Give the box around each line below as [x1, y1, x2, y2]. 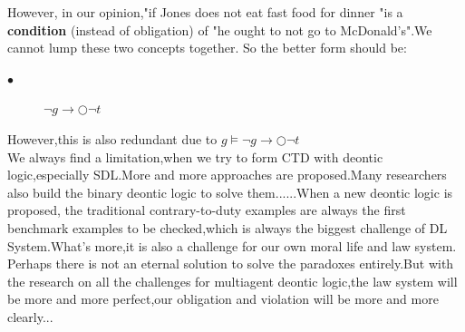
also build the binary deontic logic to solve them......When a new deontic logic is [7, 182, 453, 201]
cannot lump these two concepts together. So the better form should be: [7, 38, 407, 57]
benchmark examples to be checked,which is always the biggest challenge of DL [7, 218, 448, 237]
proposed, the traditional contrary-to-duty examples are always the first [7, 200, 406, 220]
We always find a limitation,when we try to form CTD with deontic [7, 147, 383, 166]
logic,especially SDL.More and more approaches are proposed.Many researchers [7, 165, 447, 184]
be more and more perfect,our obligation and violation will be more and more [7, 289, 439, 308]
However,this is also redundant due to [7, 129, 218, 148]
